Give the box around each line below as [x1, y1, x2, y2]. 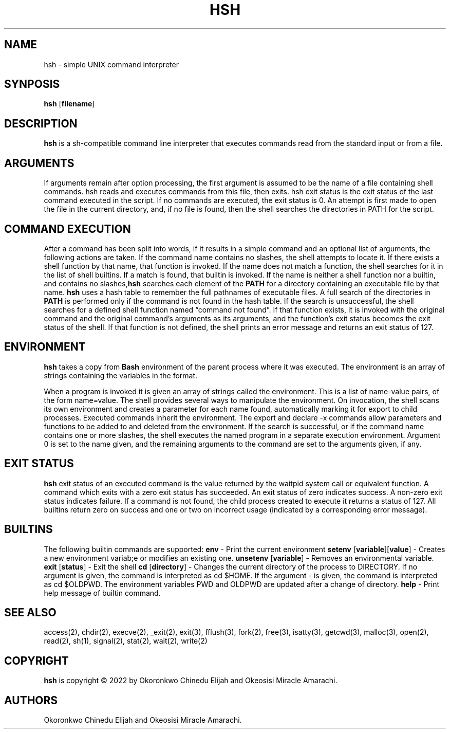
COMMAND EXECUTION [4, 222, 131, 235]
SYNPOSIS [4, 78, 60, 91]
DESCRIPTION [4, 117, 78, 130]
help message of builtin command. [44, 588, 161, 597]
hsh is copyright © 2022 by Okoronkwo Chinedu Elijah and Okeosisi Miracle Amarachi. [44, 676, 338, 685]
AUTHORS [4, 693, 58, 707]
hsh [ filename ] [44, 99, 95, 108]
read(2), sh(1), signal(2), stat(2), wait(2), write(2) [44, 636, 208, 646]
